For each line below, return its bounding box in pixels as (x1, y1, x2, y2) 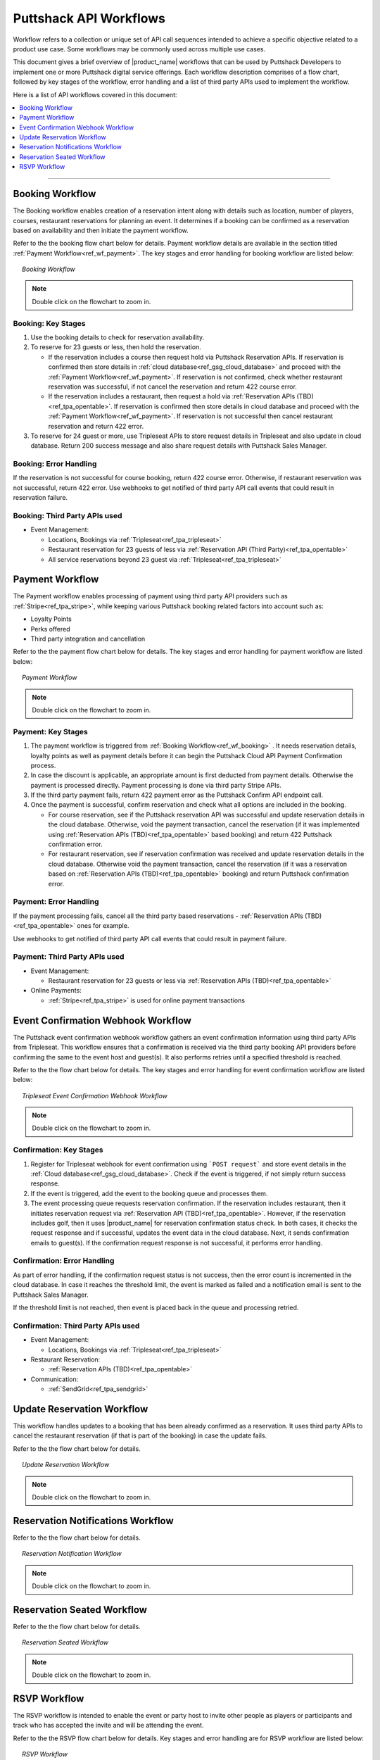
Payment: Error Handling (13, 897, 99, 907)
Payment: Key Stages (13, 727, 88, 736)
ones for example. (77, 922, 129, 930)
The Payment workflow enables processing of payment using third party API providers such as (13, 592, 288, 601)
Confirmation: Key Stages (13, 1145, 103, 1155)
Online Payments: (30, 986, 82, 995)
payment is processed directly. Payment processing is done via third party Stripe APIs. (30, 781, 281, 789)
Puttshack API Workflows (13, 11, 165, 26)
